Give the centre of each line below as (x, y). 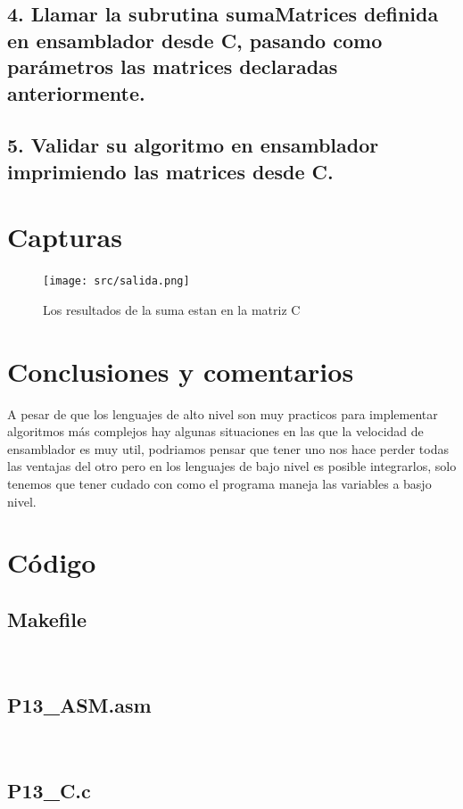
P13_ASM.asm (79, 704)
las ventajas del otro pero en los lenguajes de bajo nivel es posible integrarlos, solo (232, 466)
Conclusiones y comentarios (181, 371)
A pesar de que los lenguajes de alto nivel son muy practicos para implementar (223, 413)
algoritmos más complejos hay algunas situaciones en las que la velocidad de (215, 431)
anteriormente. (76, 92)
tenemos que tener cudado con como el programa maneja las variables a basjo (219, 483)
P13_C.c (49, 790)
